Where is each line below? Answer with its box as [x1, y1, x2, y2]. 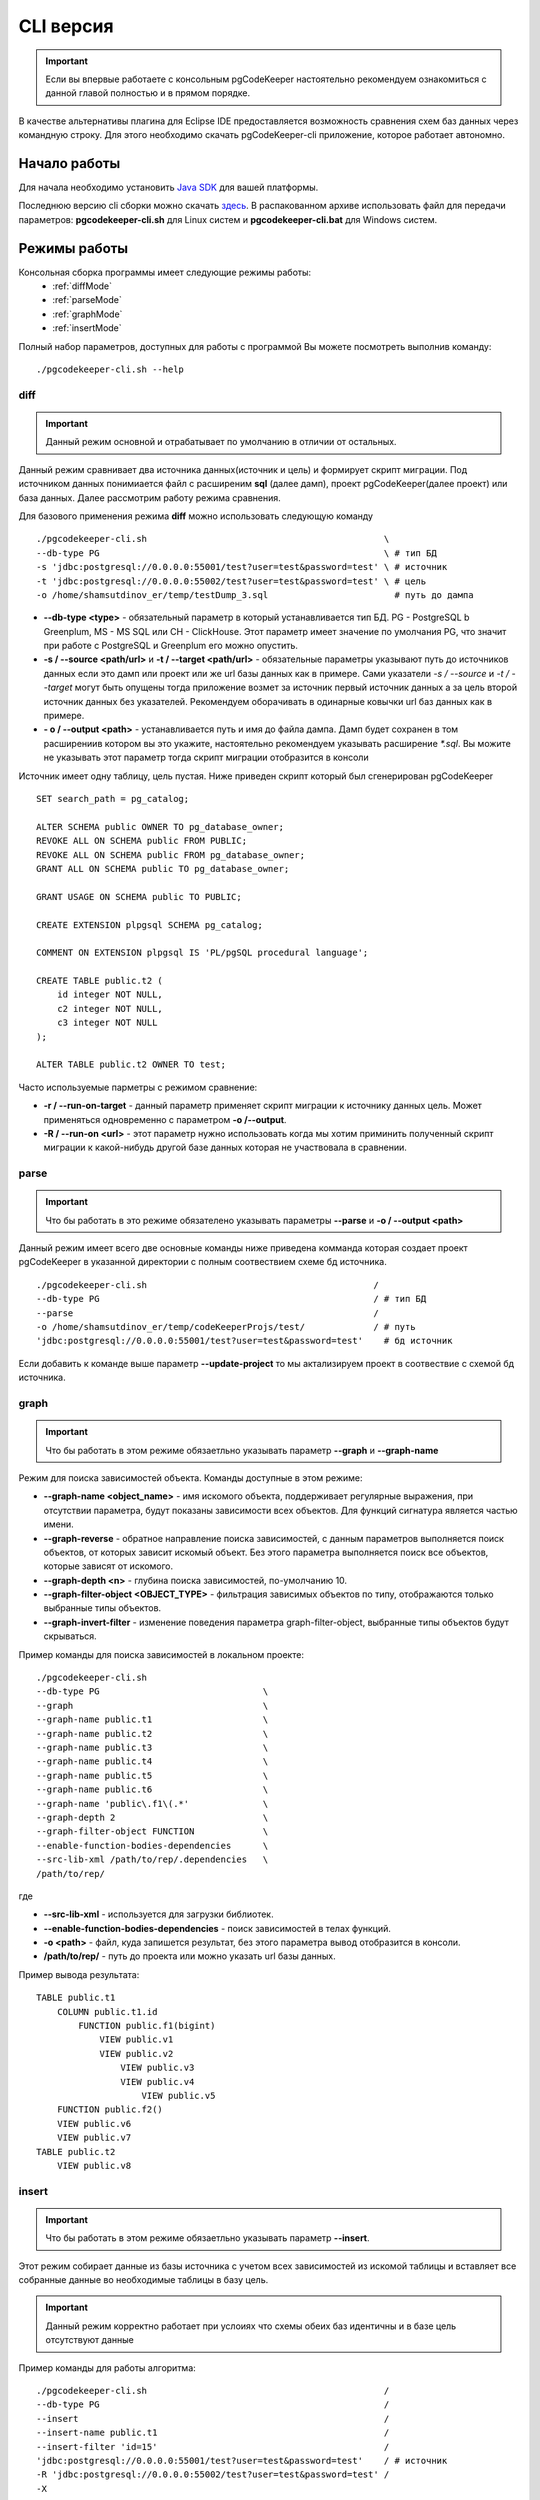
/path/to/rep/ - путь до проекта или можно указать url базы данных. [43, 1950, 336, 1962]
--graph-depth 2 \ [36, 1811, 269, 1823]
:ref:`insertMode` [52, 322, 122, 334]
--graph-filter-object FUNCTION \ [36, 1826, 269, 1837]
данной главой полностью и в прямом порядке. [45, 87, 250, 99]
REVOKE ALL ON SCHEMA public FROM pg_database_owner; [36, 849, 305, 860]
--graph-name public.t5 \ [36, 1770, 269, 1781]
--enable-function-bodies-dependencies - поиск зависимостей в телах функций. [43, 1922, 392, 1934]
